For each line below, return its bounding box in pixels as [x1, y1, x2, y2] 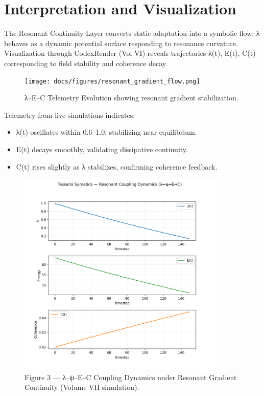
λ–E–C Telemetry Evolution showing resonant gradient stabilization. [25, 92, 238, 103]
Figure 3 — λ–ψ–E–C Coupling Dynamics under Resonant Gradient [25, 371, 237, 382]
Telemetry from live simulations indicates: [4, 109, 135, 120]
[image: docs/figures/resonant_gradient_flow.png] [25, 77, 200, 85]
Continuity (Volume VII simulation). [25, 382, 139, 392]
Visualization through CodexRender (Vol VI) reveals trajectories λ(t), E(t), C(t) [4, 48, 256, 58]
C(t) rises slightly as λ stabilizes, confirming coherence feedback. [16, 161, 218, 172]
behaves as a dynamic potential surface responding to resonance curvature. [4, 37, 238, 48]
